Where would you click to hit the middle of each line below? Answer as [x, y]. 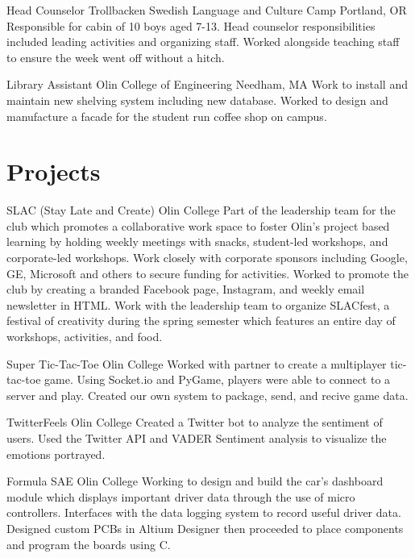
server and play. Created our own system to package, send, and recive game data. [207, 395]
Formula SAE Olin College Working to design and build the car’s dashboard [195, 481]
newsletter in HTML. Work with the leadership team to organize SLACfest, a [198, 304]
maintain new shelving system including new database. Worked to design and [197, 100]
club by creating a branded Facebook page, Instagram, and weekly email [186, 289]
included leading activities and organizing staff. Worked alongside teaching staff [203, 42]
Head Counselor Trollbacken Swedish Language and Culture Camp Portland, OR [207, 10]
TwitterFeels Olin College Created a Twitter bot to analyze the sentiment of [195, 422]
